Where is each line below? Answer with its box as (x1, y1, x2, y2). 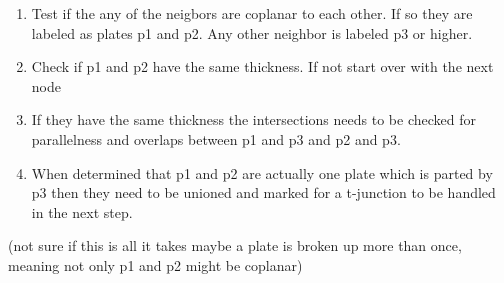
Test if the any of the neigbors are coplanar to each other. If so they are (31, 3, 473, 23)
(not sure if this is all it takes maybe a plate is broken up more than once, (8, 235, 462, 256)
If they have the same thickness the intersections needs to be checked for (31, 109, 476, 130)
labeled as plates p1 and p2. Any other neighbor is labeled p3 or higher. (31, 22, 473, 43)
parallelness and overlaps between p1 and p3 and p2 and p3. (31, 128, 401, 149)
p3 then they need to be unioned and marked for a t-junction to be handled (31, 182, 496, 203)
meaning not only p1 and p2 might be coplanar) (8, 254, 303, 275)
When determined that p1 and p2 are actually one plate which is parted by (31, 162, 493, 183)
